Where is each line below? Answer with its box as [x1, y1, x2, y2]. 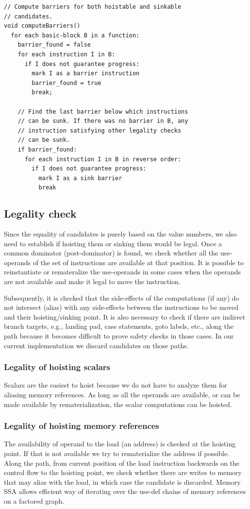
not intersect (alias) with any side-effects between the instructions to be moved [4, 302, 239, 312]
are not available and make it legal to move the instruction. [4, 276, 181, 287]
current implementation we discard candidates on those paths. [4, 340, 189, 350]
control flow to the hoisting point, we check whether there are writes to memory [4, 467, 242, 477]
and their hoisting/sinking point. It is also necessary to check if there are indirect [4, 311, 246, 322]
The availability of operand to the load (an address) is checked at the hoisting [4, 439, 236, 449]
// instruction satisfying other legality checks [17, 127, 182, 134]
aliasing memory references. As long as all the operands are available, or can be [4, 390, 240, 400]
